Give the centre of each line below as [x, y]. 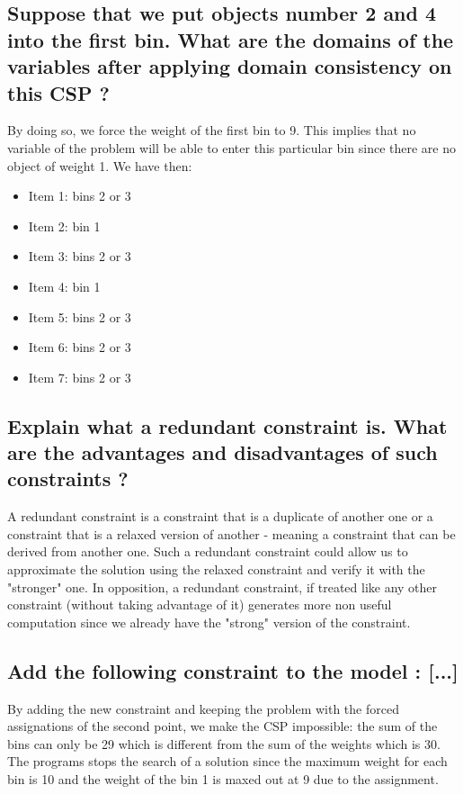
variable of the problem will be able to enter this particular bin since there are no [231, 147]
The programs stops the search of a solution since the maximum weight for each [227, 761]
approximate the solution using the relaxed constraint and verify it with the [216, 569]
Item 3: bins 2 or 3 [80, 256]
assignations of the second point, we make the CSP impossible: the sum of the [223, 726]
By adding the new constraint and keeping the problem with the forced [203, 708]
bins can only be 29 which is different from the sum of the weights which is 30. [224, 743]
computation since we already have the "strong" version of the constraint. [209, 622]
